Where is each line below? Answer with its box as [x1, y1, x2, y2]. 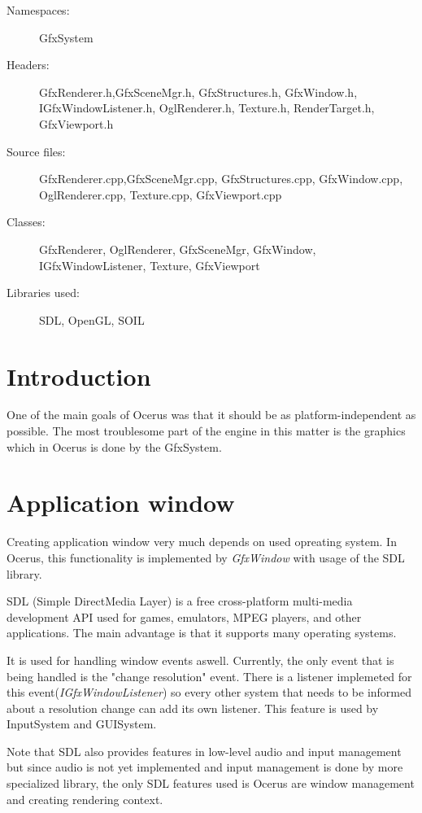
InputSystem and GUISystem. [7, 715, 157, 732]
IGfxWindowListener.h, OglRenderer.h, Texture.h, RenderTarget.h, [39, 99, 375, 116]
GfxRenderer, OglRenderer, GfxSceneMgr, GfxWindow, [39, 240, 316, 257]
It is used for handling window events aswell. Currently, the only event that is [7, 651, 394, 668]
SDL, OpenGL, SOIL [39, 311, 145, 328]
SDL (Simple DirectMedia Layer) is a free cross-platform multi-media [7, 592, 353, 610]
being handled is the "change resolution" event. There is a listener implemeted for [7, 667, 412, 684]
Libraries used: [7, 284, 80, 301]
